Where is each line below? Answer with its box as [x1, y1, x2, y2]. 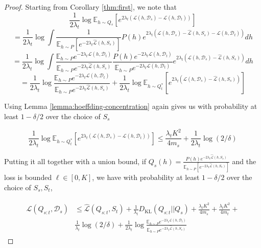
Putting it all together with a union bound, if [4, 155, 146, 166]
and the [232, 155, 256, 166]
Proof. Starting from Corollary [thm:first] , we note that [4, 2, 177, 12]
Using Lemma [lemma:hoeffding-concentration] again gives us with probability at [4, 101, 257, 111]
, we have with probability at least [92, 172, 200, 183]
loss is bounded [4, 172, 52, 183]
